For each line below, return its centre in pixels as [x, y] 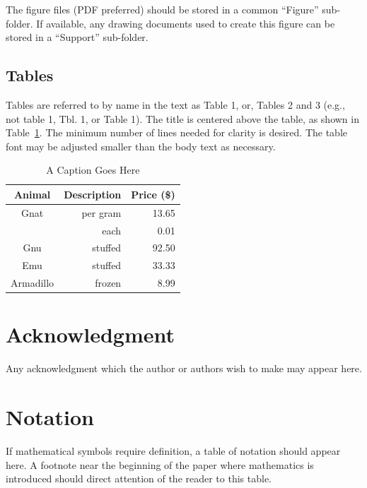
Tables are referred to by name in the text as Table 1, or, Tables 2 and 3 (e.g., [175, 104]
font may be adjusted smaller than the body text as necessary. [141, 146]
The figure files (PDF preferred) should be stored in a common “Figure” [162, 9]
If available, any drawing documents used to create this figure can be [186, 23]
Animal [32, 194]
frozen [108, 283]
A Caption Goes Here [93, 170]
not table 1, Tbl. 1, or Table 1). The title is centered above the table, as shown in [182, 118]
